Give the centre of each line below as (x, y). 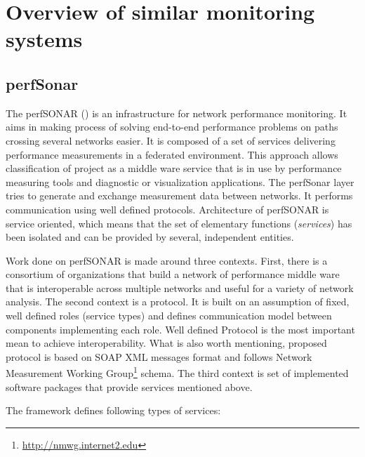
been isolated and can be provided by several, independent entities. (150, 237)
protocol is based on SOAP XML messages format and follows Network (159, 356)
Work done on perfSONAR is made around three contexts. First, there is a (167, 260)
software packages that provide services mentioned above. (129, 386)
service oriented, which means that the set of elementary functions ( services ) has (179, 223)
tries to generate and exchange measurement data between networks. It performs (179, 196)
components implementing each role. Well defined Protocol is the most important (180, 329)
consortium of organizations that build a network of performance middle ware (173, 274)
